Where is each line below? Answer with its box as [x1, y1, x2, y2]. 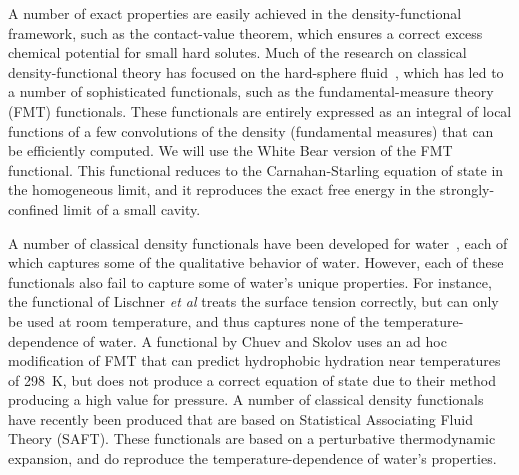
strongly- [439, 179, 495, 200]
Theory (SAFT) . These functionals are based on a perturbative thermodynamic [8, 428, 496, 449]
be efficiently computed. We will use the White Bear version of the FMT [8, 140, 453, 161]
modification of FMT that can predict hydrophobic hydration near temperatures [8, 350, 501, 371]
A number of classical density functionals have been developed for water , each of [8, 232, 508, 253]
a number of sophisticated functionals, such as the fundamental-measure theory [8, 81, 494, 102]
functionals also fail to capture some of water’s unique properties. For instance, [8, 271, 492, 292]
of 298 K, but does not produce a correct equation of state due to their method [8, 369, 496, 390]
